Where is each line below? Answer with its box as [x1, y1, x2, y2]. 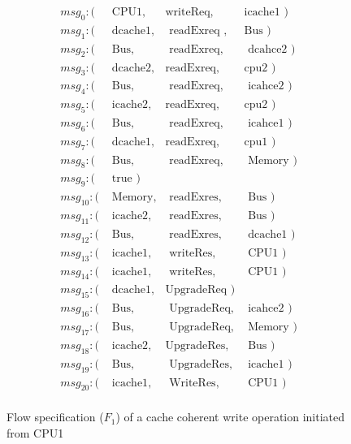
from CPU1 [6, 425, 64, 442]
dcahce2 [248, 43, 288, 55]
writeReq [165, 6, 210, 19]
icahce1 [248, 117, 284, 129]
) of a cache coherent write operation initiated [115, 408, 345, 425]
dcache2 [111, 62, 152, 74]
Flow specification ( [6, 408, 104, 425]
